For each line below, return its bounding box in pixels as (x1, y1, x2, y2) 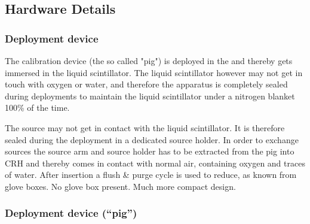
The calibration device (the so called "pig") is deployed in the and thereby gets (5, 55, 293, 66)
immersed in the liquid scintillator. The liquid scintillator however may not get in (5, 66, 303, 78)
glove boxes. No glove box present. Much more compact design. (5, 180, 236, 192)
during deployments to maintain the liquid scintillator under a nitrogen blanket (5, 89, 295, 102)
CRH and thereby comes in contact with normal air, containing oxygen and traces (5, 156, 305, 169)
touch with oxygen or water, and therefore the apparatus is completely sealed (5, 78, 288, 90)
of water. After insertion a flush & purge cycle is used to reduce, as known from (5, 168, 297, 181)
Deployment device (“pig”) (5, 205, 137, 220)
